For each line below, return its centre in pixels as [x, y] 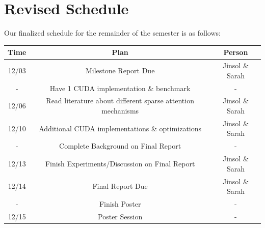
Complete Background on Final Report [120, 146]
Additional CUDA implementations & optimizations [120, 128]
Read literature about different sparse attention [120, 101]
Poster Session [120, 216]
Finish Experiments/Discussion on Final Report [120, 163]
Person [236, 52]
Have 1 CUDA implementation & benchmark [120, 88]
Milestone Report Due [120, 70]
